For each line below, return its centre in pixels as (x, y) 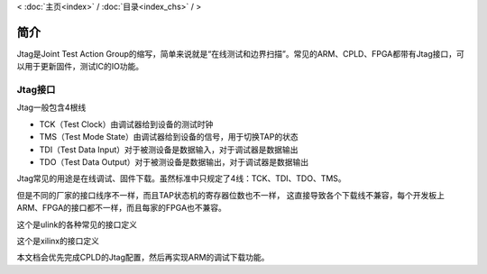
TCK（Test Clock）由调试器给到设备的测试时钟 (126, 124)
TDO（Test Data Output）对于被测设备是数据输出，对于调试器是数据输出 (174, 162)
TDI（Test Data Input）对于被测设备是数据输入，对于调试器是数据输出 (169, 150)
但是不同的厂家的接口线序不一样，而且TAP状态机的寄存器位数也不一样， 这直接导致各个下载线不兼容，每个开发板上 (231, 195)
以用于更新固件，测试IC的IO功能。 (80, 67)
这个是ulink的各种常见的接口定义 (77, 224)
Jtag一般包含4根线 (51, 107)
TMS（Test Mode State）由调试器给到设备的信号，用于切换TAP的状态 (169, 137)
